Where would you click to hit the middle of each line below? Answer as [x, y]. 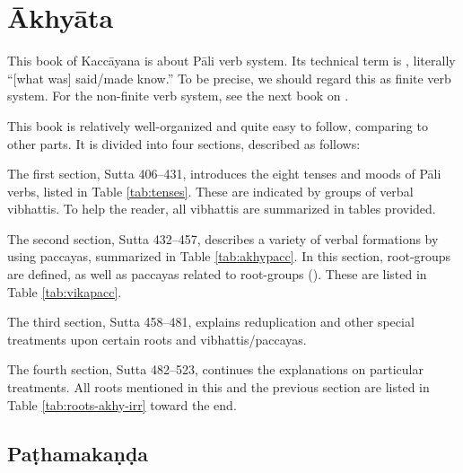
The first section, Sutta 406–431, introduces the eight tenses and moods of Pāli [224, 174]
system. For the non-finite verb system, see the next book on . [178, 96]
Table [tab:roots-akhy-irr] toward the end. [122, 404]
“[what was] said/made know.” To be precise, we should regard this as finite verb [229, 78]
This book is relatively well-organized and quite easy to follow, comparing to [218, 125]
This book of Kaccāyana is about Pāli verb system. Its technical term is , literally [231, 61]
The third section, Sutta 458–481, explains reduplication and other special [211, 322]
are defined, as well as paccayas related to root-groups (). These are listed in [217, 274]
